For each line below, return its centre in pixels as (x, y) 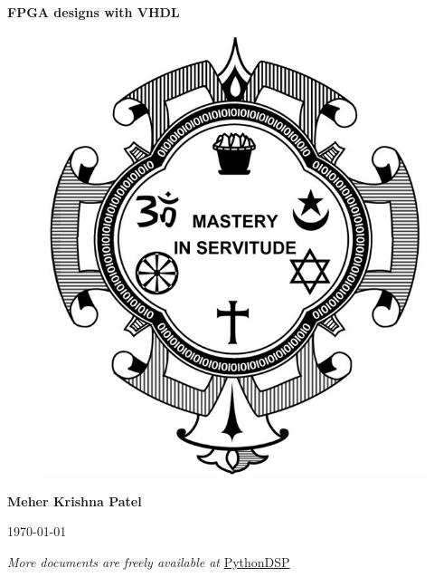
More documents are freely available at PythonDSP (149, 561)
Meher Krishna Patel (75, 500)
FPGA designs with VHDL (94, 12)
